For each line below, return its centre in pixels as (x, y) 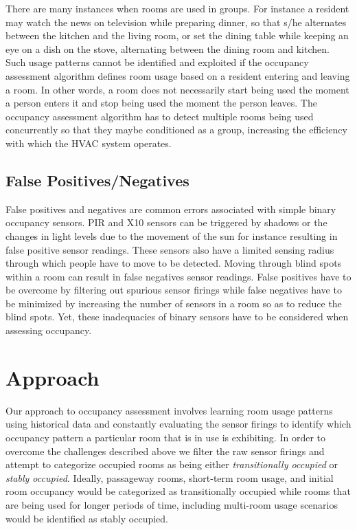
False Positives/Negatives (97, 180)
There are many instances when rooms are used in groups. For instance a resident (177, 8)
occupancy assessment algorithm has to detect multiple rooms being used (160, 116)
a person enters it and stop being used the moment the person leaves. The (161, 103)
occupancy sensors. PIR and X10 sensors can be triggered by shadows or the (166, 222)
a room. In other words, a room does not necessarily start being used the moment (177, 89)
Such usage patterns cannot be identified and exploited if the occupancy (157, 62)
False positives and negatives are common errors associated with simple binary (171, 209)
